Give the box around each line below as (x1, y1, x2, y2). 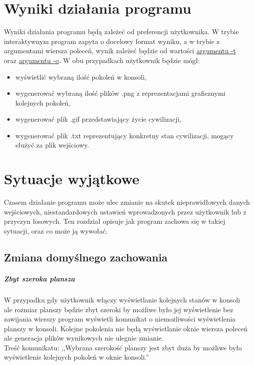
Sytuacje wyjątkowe (4, 169, 140, 189)
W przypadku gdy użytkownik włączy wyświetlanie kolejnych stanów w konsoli (4, 294, 240, 304)
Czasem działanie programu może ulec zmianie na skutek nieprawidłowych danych (4, 197, 250, 207)
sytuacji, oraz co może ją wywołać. (4, 225, 108, 236)
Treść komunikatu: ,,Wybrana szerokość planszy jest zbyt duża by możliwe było (4, 342, 242, 352)
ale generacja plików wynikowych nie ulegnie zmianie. (4, 333, 164, 343)
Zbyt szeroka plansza (4, 273, 75, 283)
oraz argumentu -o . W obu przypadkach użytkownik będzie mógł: (4, 55, 200, 65)
